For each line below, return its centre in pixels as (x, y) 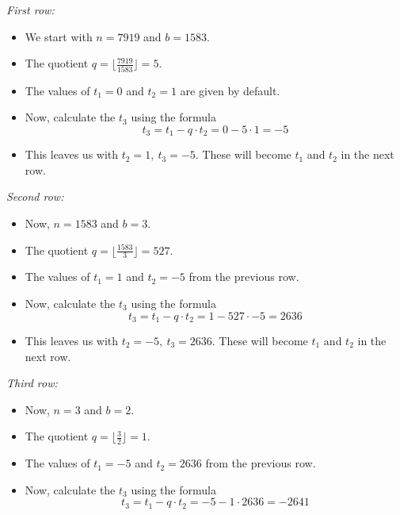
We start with (59, 36)
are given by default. (230, 90)
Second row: (35, 196)
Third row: (32, 383)
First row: (30, 10)
